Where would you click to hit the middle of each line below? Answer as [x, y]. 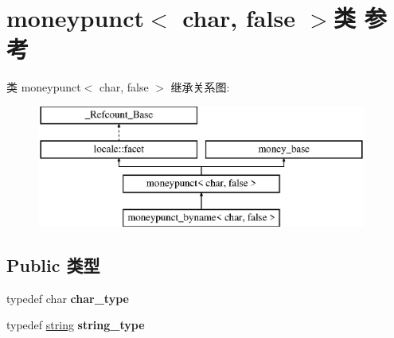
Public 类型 [53, 265]
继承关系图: [200, 87]
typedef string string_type [76, 325]
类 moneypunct [44, 87]
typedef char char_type [68, 298]
